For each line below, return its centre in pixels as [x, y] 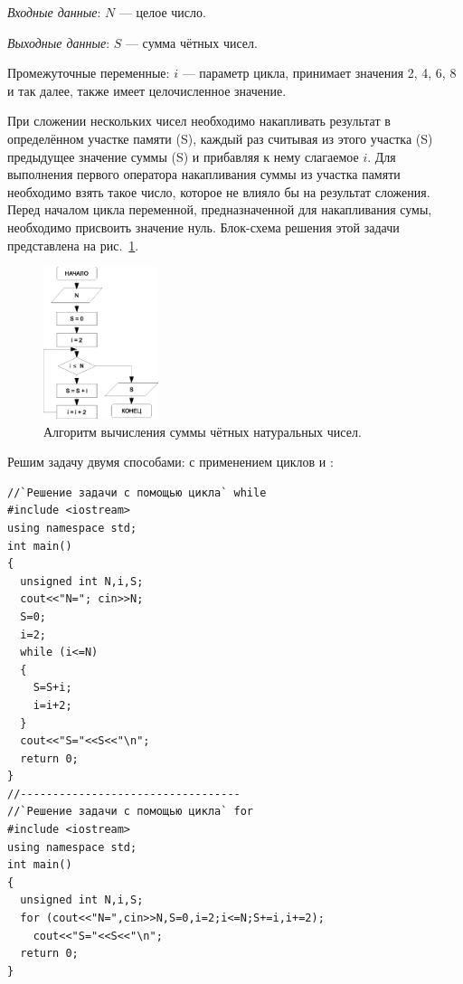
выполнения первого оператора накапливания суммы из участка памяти [204, 174]
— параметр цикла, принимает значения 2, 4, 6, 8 [319, 73]
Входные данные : [54, 12]
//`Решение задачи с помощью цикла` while [137, 492]
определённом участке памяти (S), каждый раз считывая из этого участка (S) [220, 138]
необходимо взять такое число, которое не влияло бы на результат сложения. [219, 191]
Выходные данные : [59, 42]
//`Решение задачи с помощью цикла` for [131, 812]
